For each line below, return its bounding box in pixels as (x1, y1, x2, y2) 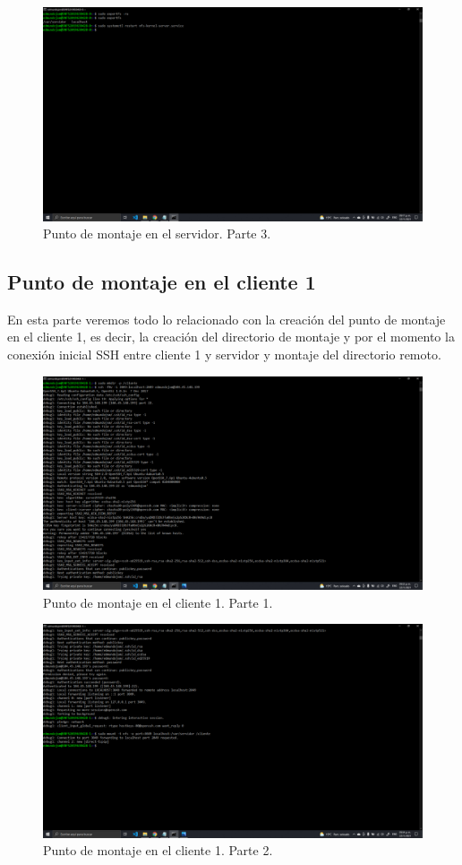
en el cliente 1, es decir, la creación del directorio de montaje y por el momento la (7, 327, 455, 346)
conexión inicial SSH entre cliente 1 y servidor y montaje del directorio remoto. (7, 345, 441, 364)
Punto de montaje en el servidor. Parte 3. (43, 224, 271, 243)
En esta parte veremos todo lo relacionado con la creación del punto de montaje (7, 309, 446, 328)
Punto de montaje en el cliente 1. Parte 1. (43, 593, 273, 611)
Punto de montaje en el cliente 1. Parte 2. (43, 841, 273, 860)
